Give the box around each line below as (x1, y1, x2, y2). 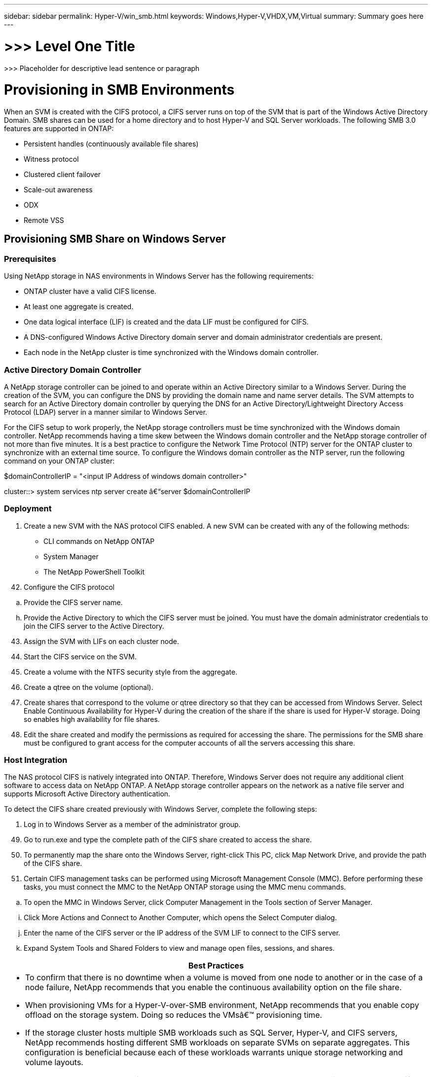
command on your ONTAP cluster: (4, 456, 115, 465)
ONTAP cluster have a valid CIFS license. (24, 287, 156, 296)
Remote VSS (24, 216, 64, 224)
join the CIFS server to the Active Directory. (24, 621, 164, 630)
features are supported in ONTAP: (4, 124, 114, 133)
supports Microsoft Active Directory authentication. (4, 790, 171, 798)
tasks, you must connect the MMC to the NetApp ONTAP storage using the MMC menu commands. (24, 883, 346, 892)
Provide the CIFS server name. (24, 598, 123, 607)
